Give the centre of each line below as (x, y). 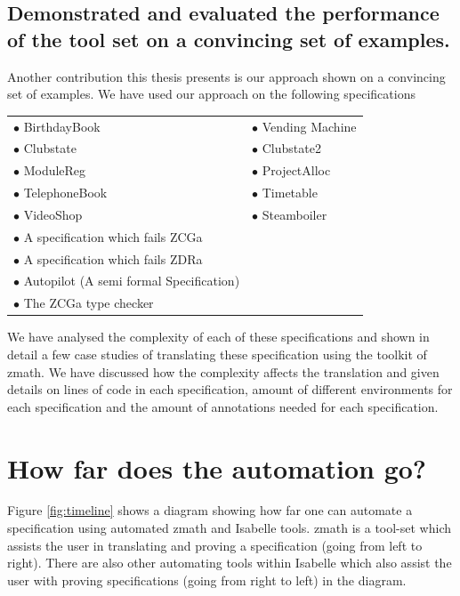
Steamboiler (295, 214)
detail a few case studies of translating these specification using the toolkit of (217, 354)
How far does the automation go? (217, 467)
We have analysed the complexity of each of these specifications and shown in (218, 337)
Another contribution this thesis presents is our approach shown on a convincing (226, 76)
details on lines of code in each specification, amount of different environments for (230, 389)
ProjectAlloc (296, 170)
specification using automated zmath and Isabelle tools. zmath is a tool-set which (230, 528)
